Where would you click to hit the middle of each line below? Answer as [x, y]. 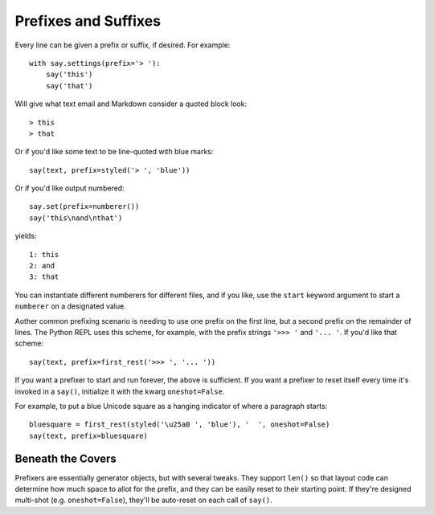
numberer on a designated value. [70, 306]
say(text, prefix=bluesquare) [89, 435]
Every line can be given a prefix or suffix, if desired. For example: [123, 45]
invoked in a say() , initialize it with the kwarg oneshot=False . [120, 391]
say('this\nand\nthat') [76, 218]
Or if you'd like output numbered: [70, 188]
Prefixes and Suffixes [88, 21]
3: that [44, 277]
